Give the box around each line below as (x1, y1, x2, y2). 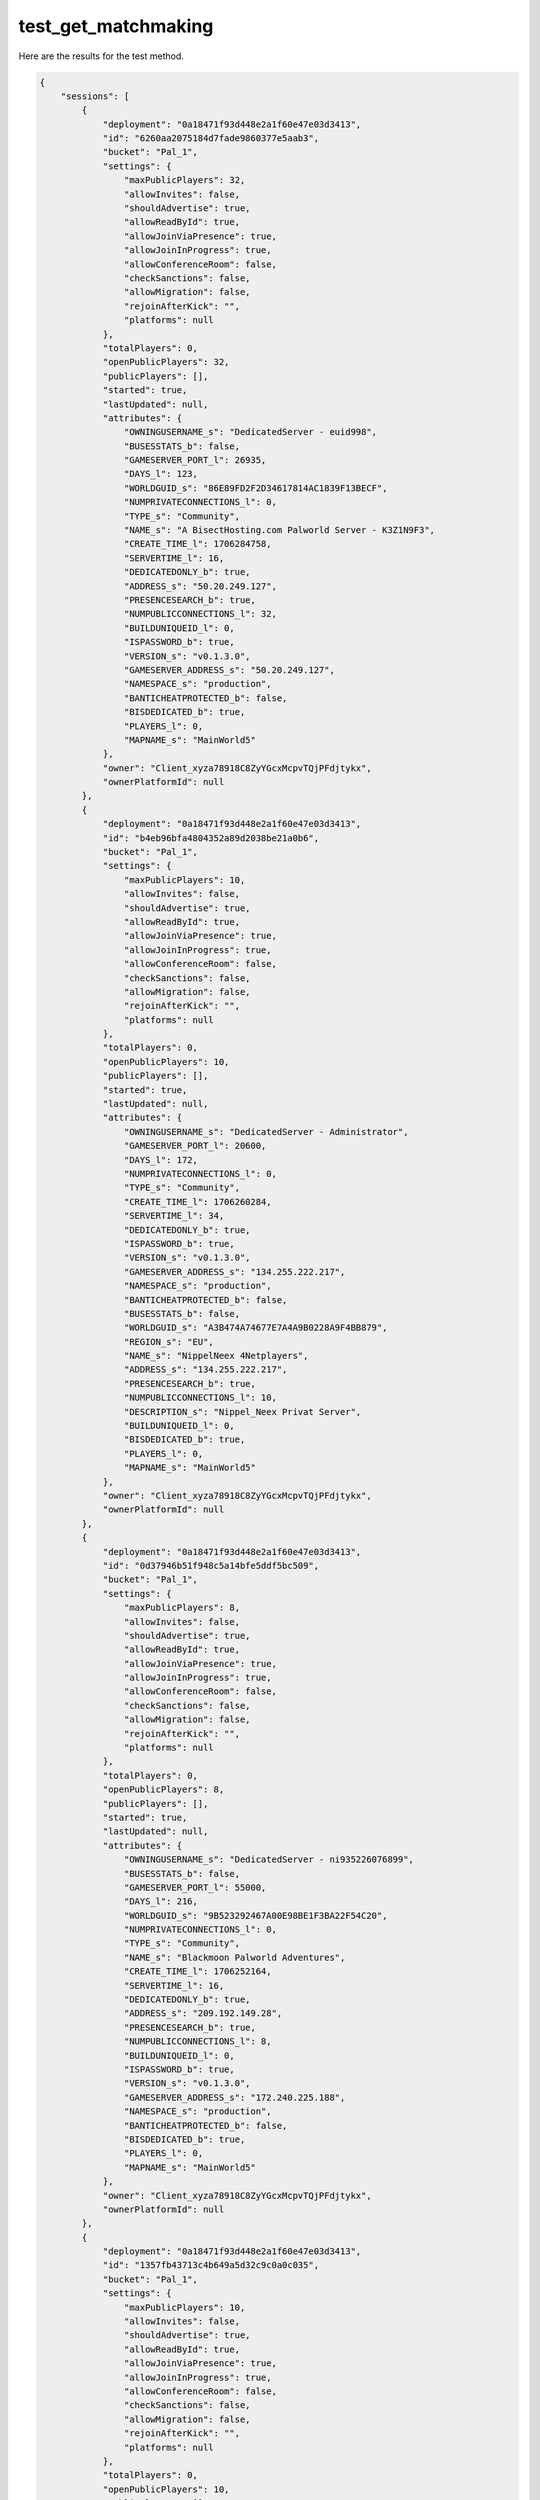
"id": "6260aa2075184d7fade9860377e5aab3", (102, 133, 320, 144)
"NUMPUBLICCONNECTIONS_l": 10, (123, 1392, 277, 1404)
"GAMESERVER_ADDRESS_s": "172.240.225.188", (123, 2091, 346, 2103)
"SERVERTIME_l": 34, (123, 1210, 225, 1222)
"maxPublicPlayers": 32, (123, 175, 246, 186)
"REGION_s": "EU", (123, 1336, 214, 1347)
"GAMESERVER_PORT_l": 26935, (123, 455, 267, 466)
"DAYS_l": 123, (123, 468, 199, 480)
